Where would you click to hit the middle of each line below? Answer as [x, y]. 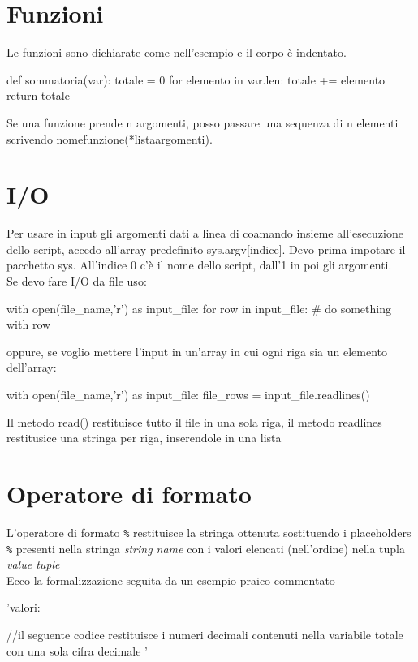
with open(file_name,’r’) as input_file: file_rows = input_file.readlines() [188, 394]
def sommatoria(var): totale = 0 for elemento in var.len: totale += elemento [196, 79]
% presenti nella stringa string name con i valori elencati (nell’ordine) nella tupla [206, 548]
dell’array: [32, 367]
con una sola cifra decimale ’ [77, 650]
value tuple [33, 564]
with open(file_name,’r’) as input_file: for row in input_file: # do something [199, 308]
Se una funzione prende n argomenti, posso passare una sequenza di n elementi [203, 122]
